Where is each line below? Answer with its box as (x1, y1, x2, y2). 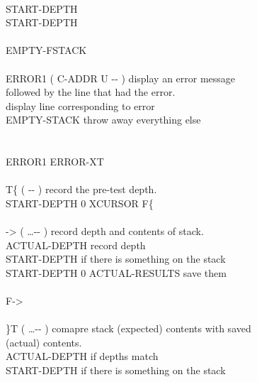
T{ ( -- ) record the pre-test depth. (6, 182, 157, 197)
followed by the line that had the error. (6, 84, 176, 99)
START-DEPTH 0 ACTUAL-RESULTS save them (6, 265, 227, 280)
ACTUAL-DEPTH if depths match (6, 349, 159, 364)
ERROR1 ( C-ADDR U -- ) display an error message (6, 70, 236, 85)
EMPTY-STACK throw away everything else (6, 112, 201, 127)
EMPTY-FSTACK (6, 43, 87, 58)
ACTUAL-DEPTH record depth (6, 237, 146, 252)
